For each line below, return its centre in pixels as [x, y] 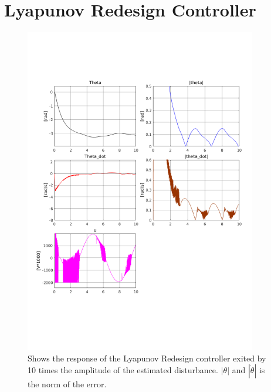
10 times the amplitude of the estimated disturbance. [123, 370]
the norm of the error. [67, 384]
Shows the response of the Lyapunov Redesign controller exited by [147, 358]
